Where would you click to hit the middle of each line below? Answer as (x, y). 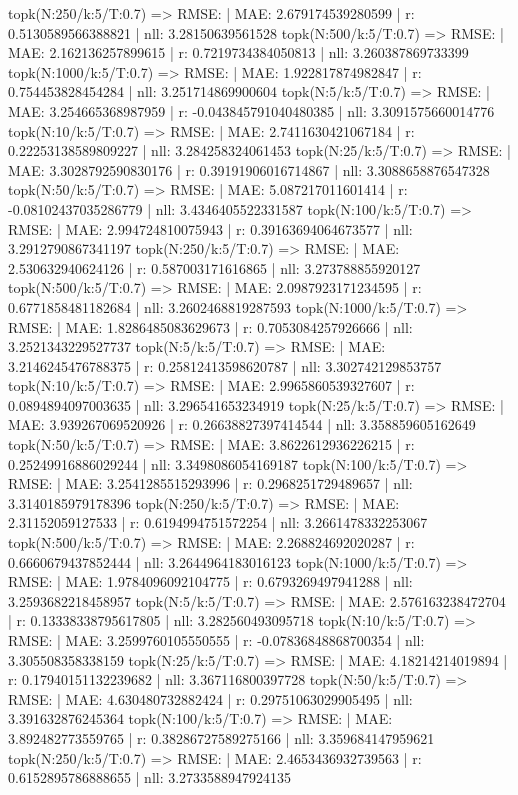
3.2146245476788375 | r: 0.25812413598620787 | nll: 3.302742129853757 (225, 365)
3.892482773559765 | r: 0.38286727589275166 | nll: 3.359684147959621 (221, 737)
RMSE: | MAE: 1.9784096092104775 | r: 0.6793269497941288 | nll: (210, 581)
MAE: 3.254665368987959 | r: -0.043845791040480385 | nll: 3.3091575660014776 (251, 110)
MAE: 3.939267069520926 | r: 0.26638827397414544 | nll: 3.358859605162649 (242, 424)
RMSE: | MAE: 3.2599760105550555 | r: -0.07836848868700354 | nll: (216, 640)
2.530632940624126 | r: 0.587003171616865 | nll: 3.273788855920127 (214, 267)
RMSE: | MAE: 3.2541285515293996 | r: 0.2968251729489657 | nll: (210, 483)
